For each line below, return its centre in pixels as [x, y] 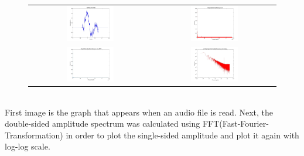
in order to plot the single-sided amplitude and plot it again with [182, 135]
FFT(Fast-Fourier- [235, 123]
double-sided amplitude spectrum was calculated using [103, 123]
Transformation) [34, 135]
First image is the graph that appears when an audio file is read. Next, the [139, 112]
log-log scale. [28, 146]
